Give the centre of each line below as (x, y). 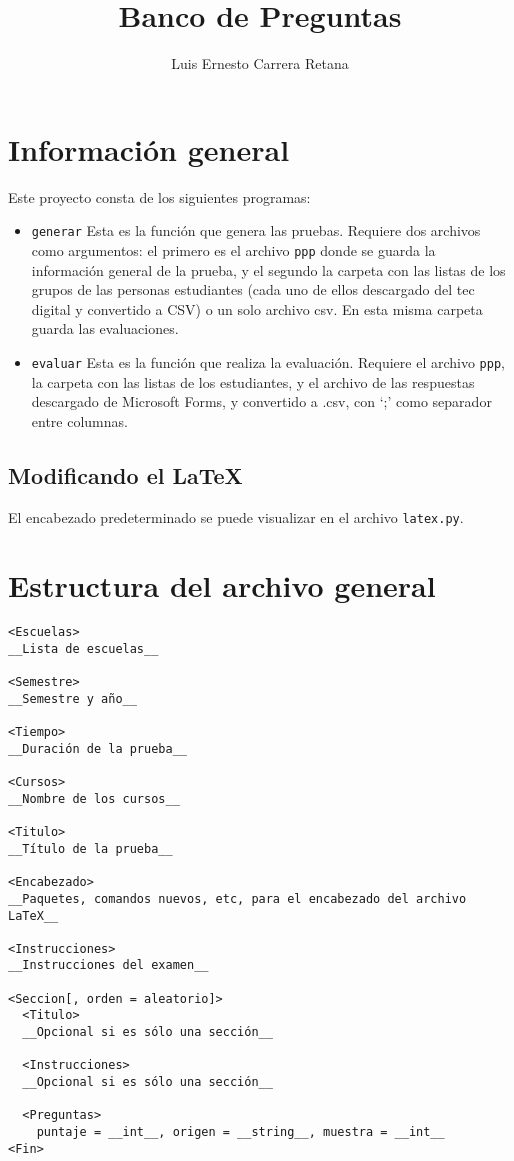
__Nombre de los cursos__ (94, 798)
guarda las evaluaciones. (105, 328)
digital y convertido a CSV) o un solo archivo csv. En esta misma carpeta (257, 308)
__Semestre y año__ (72, 698)
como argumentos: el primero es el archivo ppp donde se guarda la (233, 249)
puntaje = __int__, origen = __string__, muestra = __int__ (240, 1132)
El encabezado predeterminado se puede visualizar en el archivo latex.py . (236, 516)
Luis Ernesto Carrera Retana (260, 63)
